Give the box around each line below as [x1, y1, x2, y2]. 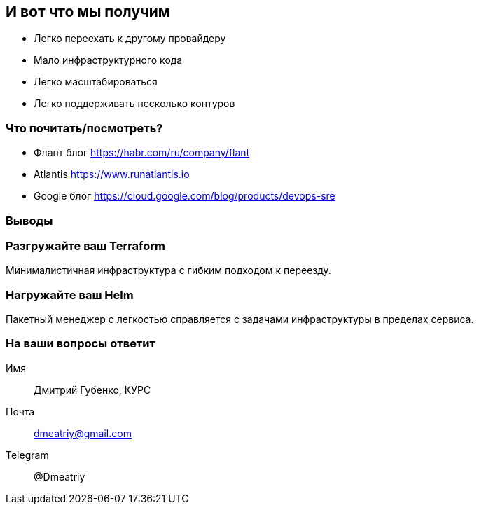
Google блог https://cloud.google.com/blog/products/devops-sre [34, 190, 335, 202]
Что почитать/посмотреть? [6, 120, 163, 135]
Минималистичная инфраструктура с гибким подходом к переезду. [6, 264, 331, 277]
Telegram [6, 448, 49, 461]
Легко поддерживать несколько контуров [34, 97, 235, 110]
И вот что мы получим [6, 3, 170, 20]
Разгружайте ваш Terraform [6, 238, 166, 253]
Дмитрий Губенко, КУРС [34, 383, 151, 396]
